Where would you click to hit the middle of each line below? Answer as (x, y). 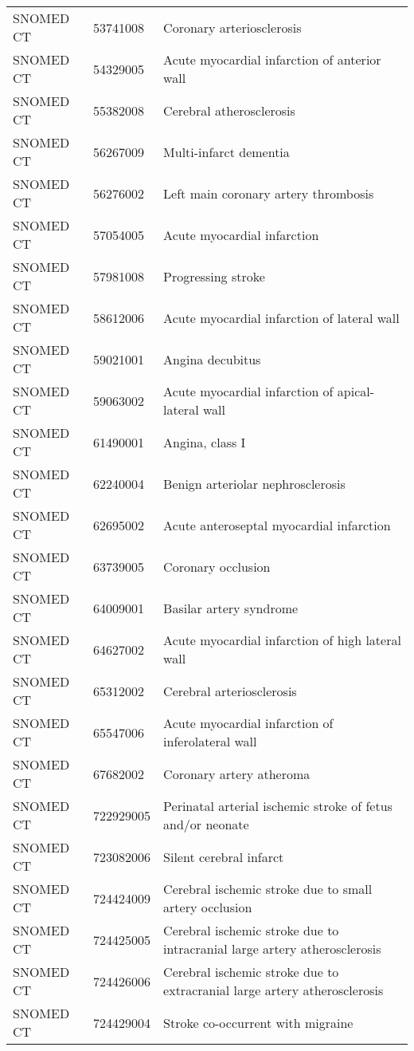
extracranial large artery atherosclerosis (273, 990)
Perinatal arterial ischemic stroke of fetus (278, 806)
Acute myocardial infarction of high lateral (282, 640)
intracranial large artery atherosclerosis (272, 949)
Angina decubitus (212, 359)
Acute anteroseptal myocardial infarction (277, 525)
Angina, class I (205, 442)
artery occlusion (208, 907)
